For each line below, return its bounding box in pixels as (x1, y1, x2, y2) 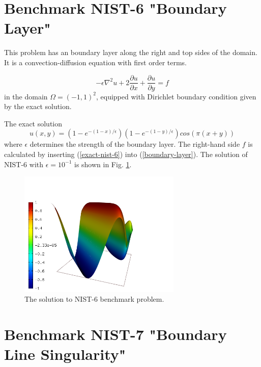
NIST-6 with (4, 159, 43, 169)
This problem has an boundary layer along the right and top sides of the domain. (4, 47, 257, 58)
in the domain (4, 91, 48, 101)
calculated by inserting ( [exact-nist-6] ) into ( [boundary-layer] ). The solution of (4, 148, 248, 159)
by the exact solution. (4, 101, 72, 112)
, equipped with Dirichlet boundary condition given (96, 91, 256, 101)
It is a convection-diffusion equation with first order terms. (4, 57, 187, 67)
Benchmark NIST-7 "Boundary (4, 324, 227, 345)
